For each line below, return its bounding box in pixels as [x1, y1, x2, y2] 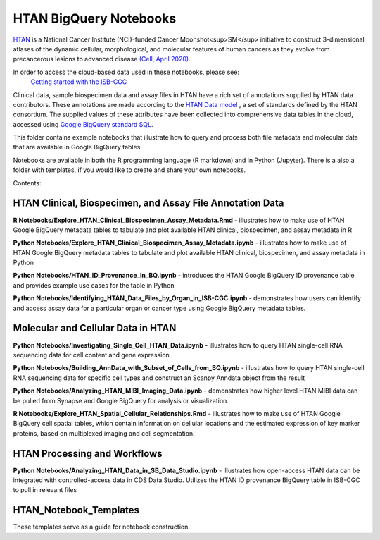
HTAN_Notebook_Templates [13, 504, 140, 516]
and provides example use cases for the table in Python [13, 281, 175, 289]
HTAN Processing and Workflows [13, 448, 163, 460]
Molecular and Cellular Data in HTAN [13, 322, 177, 334]
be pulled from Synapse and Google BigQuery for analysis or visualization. [13, 396, 229, 405]
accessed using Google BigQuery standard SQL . [13, 120, 154, 128]
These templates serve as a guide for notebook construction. [13, 522, 190, 532]
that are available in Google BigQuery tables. [13, 143, 142, 152]
